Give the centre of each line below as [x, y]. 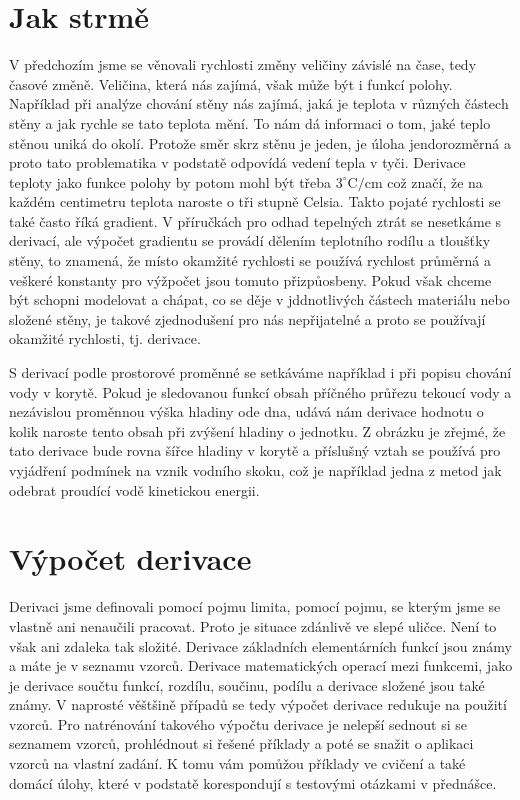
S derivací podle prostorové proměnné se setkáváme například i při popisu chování [260, 372]
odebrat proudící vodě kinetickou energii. [134, 489]
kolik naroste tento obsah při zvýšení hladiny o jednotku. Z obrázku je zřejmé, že [257, 430]
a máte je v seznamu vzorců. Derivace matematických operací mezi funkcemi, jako [261, 665]
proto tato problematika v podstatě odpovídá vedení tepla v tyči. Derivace [237, 162]
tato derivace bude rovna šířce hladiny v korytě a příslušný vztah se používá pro [255, 450]
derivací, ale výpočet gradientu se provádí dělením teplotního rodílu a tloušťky [250, 240]
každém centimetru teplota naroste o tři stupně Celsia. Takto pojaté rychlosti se [255, 201]
